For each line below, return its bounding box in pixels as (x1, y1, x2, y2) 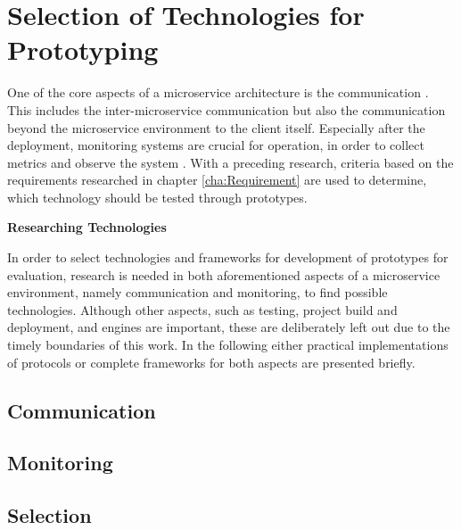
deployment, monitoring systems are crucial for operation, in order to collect (7, 136, 424, 154)
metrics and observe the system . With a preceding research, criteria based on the (7, 153, 454, 171)
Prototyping (7, 31, 159, 68)
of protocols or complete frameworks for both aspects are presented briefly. (7, 352, 416, 371)
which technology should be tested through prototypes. (7, 187, 308, 206)
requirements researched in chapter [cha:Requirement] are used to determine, (7, 170, 427, 189)
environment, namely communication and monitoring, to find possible (7, 283, 388, 302)
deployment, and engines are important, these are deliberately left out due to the (7, 318, 450, 336)
